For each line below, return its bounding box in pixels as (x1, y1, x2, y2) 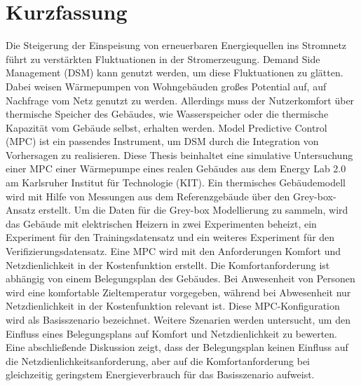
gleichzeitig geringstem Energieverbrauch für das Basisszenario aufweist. (6, 367, 315, 382)
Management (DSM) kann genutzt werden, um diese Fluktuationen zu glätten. (6, 65, 343, 80)
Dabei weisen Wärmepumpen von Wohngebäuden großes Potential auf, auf (6, 78, 327, 93)
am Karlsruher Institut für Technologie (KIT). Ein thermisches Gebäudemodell (6, 175, 346, 190)
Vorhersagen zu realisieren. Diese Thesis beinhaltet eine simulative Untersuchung (6, 147, 353, 162)
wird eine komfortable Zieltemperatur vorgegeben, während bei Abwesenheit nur (6, 284, 351, 299)
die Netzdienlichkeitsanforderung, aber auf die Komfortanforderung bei (6, 353, 310, 368)
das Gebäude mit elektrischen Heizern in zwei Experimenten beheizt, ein (6, 216, 317, 230)
